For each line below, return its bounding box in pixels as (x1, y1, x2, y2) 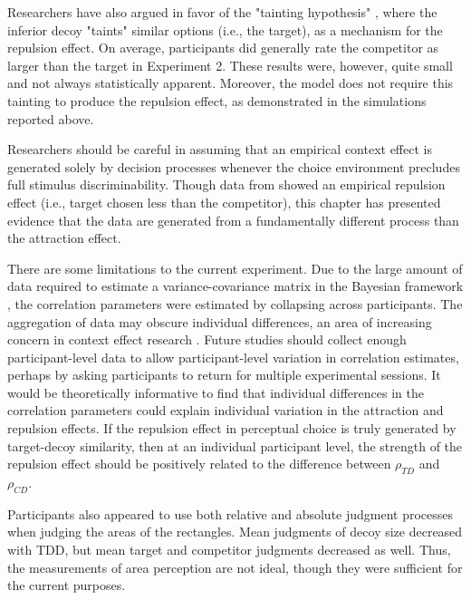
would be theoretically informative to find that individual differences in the (7, 382, 424, 402)
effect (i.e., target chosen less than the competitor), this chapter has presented (7, 192, 441, 211)
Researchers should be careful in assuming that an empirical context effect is (7, 140, 432, 159)
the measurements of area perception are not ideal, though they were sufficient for (7, 557, 463, 576)
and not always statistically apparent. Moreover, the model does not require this (7, 73, 454, 92)
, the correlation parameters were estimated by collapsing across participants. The (7, 294, 463, 313)
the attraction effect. (7, 228, 121, 247)
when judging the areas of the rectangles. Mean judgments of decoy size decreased (7, 522, 463, 541)
